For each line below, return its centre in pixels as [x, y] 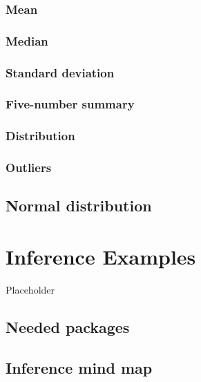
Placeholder [30, 289]
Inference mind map [79, 367]
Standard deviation [60, 72]
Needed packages [68, 326]
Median [27, 40]
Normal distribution [79, 206]
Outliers [29, 168]
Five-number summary [70, 104]
